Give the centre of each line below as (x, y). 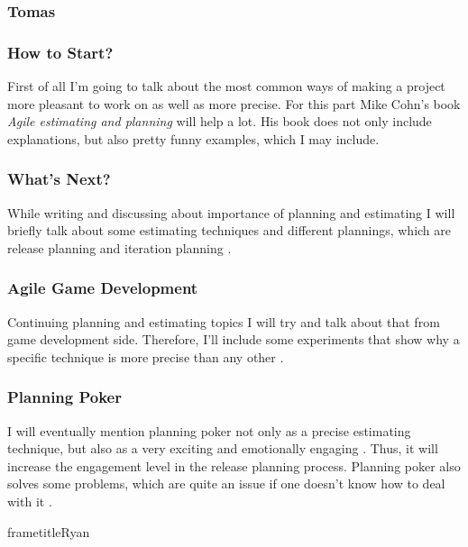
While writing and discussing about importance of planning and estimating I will (231, 212)
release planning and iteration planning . (119, 247)
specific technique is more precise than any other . (146, 356)
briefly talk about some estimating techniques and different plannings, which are (229, 230)
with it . (30, 501)
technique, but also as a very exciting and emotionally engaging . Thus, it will (223, 448)
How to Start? (60, 52)
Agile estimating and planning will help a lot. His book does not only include (220, 121)
